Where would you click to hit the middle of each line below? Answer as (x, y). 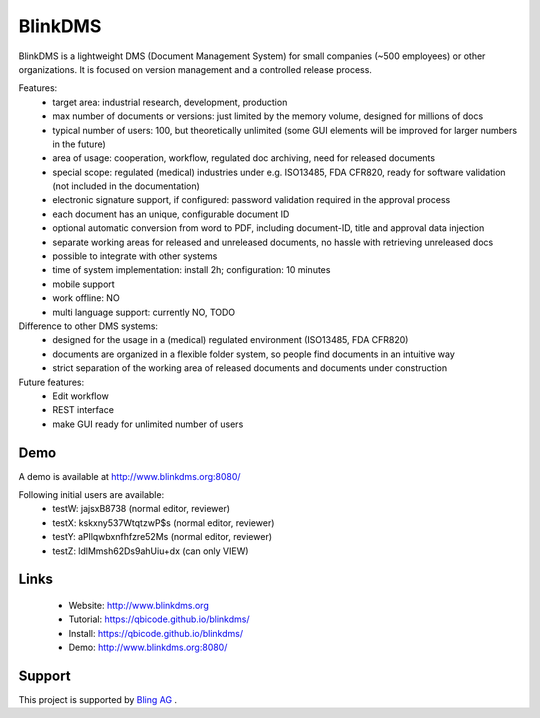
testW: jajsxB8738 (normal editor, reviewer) (141, 509)
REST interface (83, 410)
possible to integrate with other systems (135, 256)
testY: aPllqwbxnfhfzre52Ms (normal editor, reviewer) (162, 537)
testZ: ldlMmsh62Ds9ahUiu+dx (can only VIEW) (150, 551)
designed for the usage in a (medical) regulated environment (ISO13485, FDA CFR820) (230, 340)
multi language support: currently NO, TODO (144, 312)
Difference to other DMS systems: (88, 326)
